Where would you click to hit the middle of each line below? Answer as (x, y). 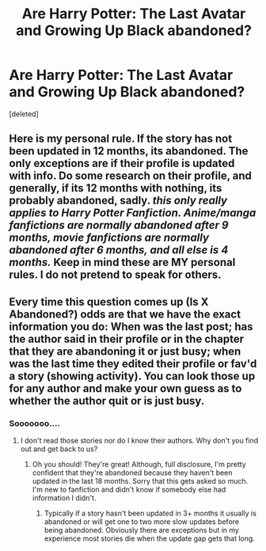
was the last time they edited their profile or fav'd (133, 364)
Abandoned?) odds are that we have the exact (125, 314)
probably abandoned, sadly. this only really (118, 201)
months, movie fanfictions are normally (109, 238)
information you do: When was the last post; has (131, 327)
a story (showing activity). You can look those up (132, 376)
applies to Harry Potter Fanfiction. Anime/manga (133, 213)
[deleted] (24, 114)
